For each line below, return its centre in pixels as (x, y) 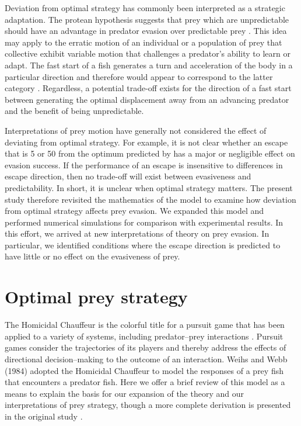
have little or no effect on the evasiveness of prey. (92, 256)
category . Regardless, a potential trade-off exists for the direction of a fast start (148, 88)
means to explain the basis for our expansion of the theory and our (124, 393)
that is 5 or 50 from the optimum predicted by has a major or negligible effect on (150, 153)
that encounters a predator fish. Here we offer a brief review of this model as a (145, 382)
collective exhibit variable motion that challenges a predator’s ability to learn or (148, 53)
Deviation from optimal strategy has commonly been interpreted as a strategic (145, 8)
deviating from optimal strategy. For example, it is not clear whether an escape (146, 142)
